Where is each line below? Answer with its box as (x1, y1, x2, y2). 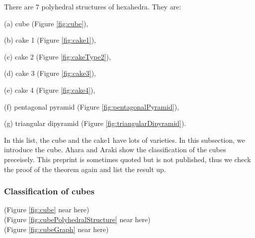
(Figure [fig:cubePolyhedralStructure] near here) (4, 214, 151, 224)
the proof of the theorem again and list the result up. (4, 164, 166, 174)
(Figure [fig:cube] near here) (4, 204, 89, 215)
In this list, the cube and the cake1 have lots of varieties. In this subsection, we (4, 134, 245, 145)
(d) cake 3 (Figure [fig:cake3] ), (4, 68, 96, 78)
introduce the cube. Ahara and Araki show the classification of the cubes (4, 144, 226, 155)
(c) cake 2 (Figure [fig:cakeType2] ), (4, 51, 111, 61)
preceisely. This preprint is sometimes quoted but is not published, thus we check (4, 154, 251, 164)
